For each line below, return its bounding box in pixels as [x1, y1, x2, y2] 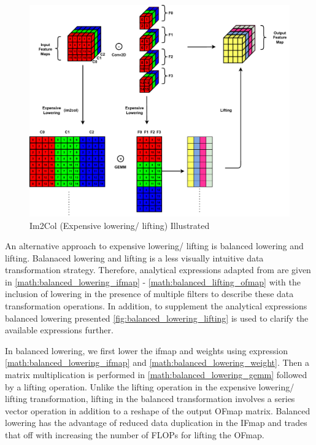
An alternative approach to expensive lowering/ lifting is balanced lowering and [5, 239, 304, 252]
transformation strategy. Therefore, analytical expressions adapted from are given [5, 263, 311, 276]
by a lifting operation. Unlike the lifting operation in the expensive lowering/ [5, 380, 295, 393]
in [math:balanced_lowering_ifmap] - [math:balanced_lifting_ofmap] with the [5, 275, 301, 288]
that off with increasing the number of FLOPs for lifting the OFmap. [5, 428, 264, 441]
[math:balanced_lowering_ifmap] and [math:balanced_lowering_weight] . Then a [5, 356, 309, 369]
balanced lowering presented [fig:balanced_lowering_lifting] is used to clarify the [5, 311, 309, 324]
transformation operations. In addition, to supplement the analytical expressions [5, 300, 307, 312]
